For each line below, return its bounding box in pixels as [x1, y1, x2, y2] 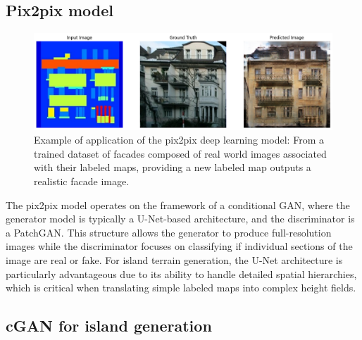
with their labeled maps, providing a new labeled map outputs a [34, 160, 311, 175]
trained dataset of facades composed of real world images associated [34, 146, 327, 160]
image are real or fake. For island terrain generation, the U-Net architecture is [6, 253, 343, 267]
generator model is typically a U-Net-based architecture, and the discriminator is [6, 211, 355, 226]
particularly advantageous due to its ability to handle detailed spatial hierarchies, [6, 266, 357, 281]
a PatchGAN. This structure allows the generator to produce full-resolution [6, 225, 332, 239]
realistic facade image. [34, 174, 130, 189]
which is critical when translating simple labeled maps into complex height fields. [6, 280, 356, 295]
